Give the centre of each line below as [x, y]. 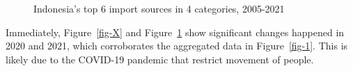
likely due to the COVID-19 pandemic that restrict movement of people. [160, 59]
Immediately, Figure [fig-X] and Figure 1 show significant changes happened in [175, 32]
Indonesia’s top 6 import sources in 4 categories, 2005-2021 [159, 8]
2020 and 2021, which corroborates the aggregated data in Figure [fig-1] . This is [177, 46]
